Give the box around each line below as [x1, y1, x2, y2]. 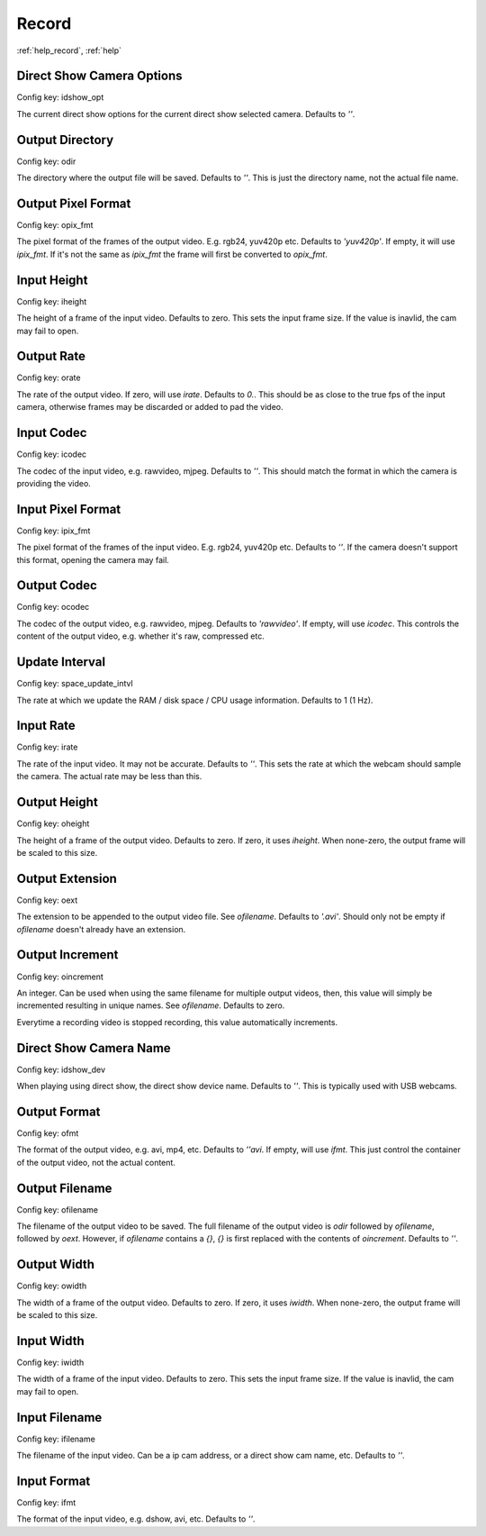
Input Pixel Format [16, 501, 121, 517]
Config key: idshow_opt [16, 92, 104, 103]
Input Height [16, 272, 88, 287]
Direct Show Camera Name [16, 1041, 171, 1056]
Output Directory [16, 132, 114, 148]
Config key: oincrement [16, 971, 103, 982]
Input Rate [16, 718, 76, 733]
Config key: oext [16, 895, 78, 905]
